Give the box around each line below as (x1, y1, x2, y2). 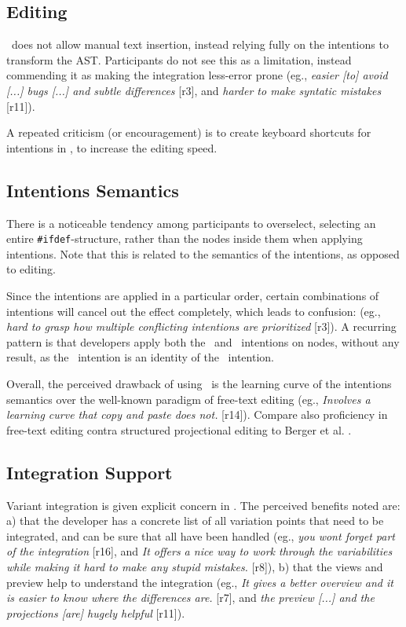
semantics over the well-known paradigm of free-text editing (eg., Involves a (6, 390, 371, 407)
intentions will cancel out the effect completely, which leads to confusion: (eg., (6, 302, 381, 319)
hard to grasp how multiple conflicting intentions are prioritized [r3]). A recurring (6, 318, 397, 335)
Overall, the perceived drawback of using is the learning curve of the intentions (6, 375, 392, 391)
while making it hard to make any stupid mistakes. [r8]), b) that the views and (6, 558, 383, 574)
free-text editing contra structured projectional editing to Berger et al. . (6, 421, 352, 438)
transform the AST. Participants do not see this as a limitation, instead (6, 51, 352, 68)
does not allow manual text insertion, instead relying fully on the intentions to (11, 36, 389, 53)
